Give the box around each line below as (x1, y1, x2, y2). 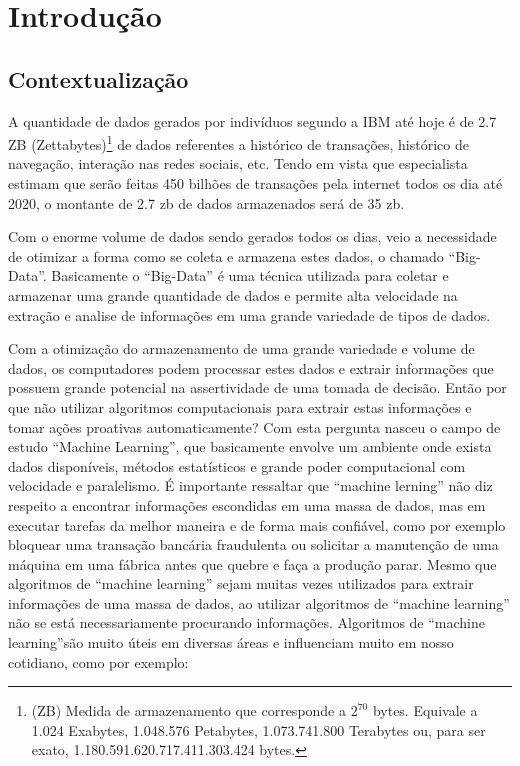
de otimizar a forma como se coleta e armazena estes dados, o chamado (8, 245, 444, 266)
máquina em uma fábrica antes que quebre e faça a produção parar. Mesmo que (8, 553, 497, 574)
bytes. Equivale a (372, 700, 478, 721)
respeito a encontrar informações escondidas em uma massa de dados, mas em (8, 494, 486, 515)
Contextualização (8, 63, 189, 94)
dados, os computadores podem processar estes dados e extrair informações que (8, 357, 494, 378)
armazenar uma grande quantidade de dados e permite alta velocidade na (8, 284, 458, 305)
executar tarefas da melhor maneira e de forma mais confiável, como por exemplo (8, 514, 506, 535)
